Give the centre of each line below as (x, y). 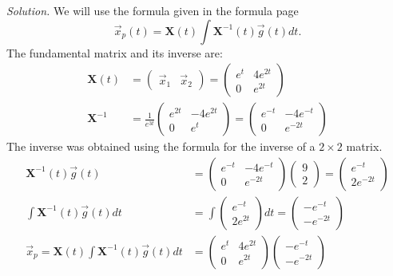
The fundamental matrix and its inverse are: (115, 52)
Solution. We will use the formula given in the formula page (153, 10)
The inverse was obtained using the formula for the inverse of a (161, 146)
